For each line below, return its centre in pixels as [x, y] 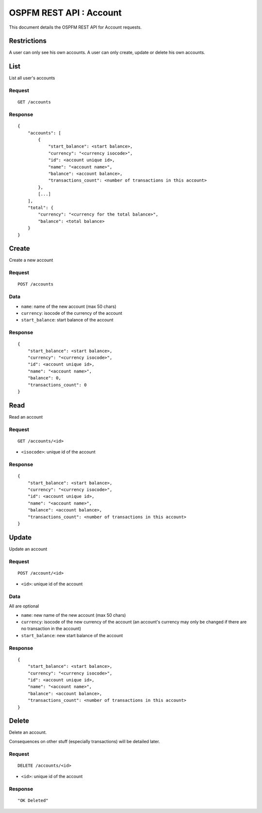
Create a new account [31, 260]
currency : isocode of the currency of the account [72, 313]
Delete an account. [28, 732]
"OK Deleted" [33, 801]
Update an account [28, 549]
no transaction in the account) [51, 628]
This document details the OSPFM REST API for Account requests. [75, 27]
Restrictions [28, 41]
